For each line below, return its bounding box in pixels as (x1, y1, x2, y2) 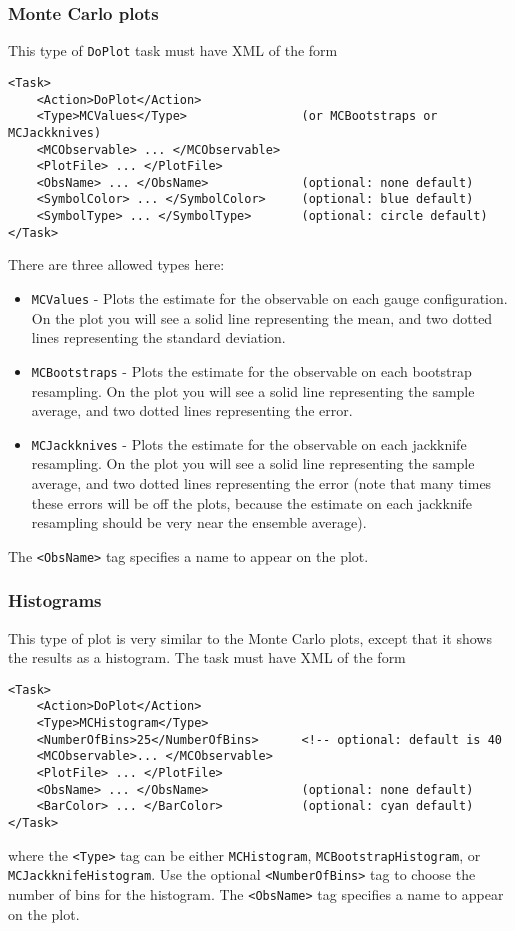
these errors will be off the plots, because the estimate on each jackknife (31, 492, 473, 513)
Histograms (8, 588, 102, 613)
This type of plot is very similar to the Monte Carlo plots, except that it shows (8, 627, 492, 648)
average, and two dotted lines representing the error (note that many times (31, 472, 492, 493)
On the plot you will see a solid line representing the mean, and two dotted (31, 307, 493, 328)
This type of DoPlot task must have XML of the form (8, 40, 338, 61)
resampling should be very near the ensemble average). (31, 512, 367, 533)
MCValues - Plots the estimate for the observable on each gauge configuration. (31, 288, 508, 309)
